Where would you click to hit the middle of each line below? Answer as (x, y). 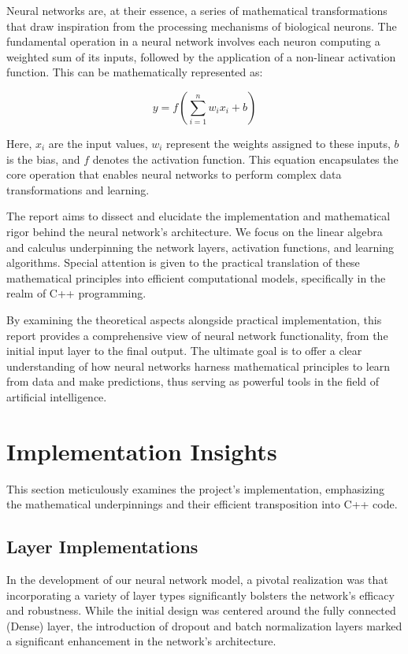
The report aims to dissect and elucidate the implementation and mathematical (198, 216)
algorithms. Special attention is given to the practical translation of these (183, 262)
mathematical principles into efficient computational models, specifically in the (196, 277)
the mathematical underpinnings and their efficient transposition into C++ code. (202, 504)
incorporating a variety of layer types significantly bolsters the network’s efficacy (200, 595)
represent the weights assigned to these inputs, (278, 143)
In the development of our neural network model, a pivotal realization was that (197, 579)
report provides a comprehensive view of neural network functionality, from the (197, 335)
